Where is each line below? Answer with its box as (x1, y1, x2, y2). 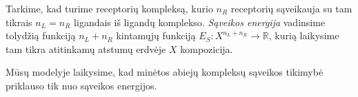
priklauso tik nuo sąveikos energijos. (6, 78, 157, 92)
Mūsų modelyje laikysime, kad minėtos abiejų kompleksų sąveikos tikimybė (6, 65, 324, 79)
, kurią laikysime (268, 28, 339, 43)
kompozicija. (180, 41, 233, 56)
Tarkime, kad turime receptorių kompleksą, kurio (6, 1, 213, 15)
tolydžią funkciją (6, 28, 76, 43)
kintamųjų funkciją (116, 28, 196, 43)
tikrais (6, 14, 32, 29)
